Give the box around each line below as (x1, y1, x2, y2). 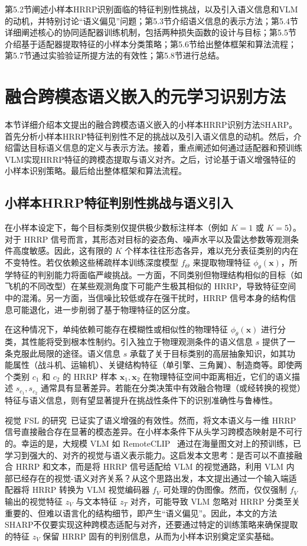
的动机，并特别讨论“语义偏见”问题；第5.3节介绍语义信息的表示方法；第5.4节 (5, 14, 298, 27)
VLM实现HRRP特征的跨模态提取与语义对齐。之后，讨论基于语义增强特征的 (5, 153, 296, 165)
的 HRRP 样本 (63, 370, 117, 382)
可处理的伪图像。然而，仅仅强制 (163, 483, 288, 496)
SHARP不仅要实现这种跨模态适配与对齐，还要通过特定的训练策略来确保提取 (5, 518, 298, 531)
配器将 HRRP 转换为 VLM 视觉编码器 (5, 483, 150, 496)
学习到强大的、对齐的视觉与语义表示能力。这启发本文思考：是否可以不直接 (5, 448, 294, 461)
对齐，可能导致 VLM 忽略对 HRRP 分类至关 (130, 495, 301, 507)
